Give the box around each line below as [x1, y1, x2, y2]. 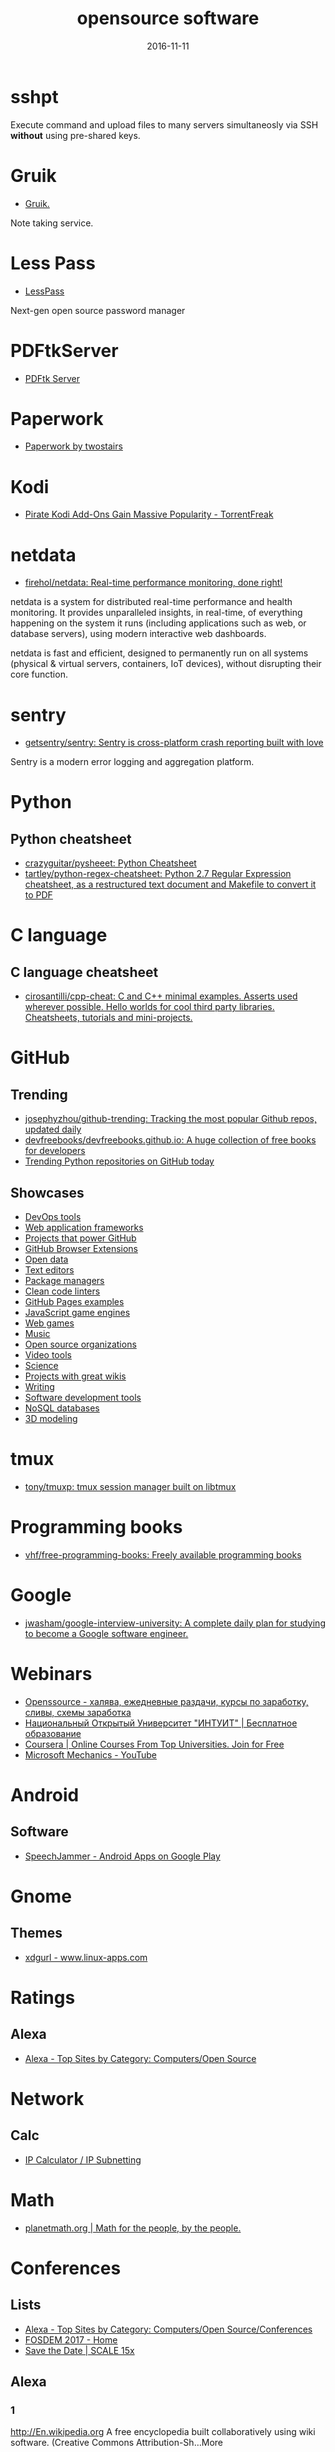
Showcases [10, 1184, 85, 1201]
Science [24, 1360, 59, 1372]
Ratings [10, 1987, 76, 2009]
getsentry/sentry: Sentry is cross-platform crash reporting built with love [24, 737, 324, 749]
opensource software [76, 7, 260, 30]
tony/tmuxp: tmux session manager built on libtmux [24, 1481, 237, 1492]
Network [10, 2088, 85, 2110]
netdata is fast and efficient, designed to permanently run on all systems [10, 647, 309, 659]
